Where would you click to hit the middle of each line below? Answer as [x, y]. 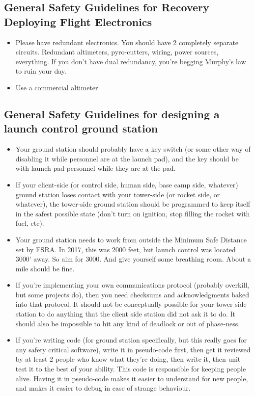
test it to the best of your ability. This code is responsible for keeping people [131, 369]
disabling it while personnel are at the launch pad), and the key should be [127, 158]
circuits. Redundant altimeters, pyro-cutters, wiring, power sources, [117, 52]
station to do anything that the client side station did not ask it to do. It [125, 314]
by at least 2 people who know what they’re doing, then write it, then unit [128, 359]
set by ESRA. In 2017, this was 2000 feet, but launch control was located [126, 249]
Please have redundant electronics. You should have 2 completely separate [127, 42]
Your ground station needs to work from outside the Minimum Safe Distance [131, 239]
